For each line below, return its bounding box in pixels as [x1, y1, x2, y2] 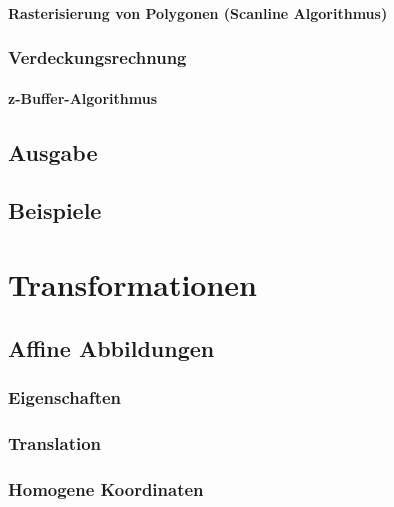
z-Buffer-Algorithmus [8, 87, 157, 108]
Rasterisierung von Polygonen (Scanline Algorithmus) [8, 2, 388, 23]
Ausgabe [8, 136, 98, 167]
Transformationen [8, 263, 258, 304]
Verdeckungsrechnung [8, 45, 187, 70]
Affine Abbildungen [8, 332, 215, 363]
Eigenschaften [8, 384, 122, 409]
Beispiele [8, 195, 102, 226]
